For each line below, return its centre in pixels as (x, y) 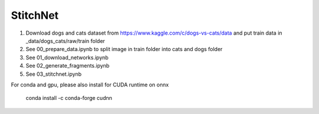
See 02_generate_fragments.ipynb (68, 66)
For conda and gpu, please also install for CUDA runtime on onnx (90, 85)
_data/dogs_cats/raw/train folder (66, 41)
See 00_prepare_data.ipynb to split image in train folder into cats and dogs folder (124, 49)
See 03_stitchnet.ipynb (54, 74)
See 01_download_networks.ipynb (67, 57)
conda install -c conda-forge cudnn (69, 98)
